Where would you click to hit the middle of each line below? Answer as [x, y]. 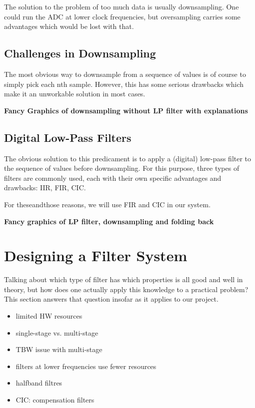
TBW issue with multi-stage [59, 349]
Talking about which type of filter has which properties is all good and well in [123, 279]
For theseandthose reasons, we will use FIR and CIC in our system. [107, 204]
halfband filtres [39, 383]
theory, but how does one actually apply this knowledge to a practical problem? [126, 289]
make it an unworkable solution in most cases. [75, 94]
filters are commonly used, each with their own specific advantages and [113, 178]
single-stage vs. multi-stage [57, 332]
